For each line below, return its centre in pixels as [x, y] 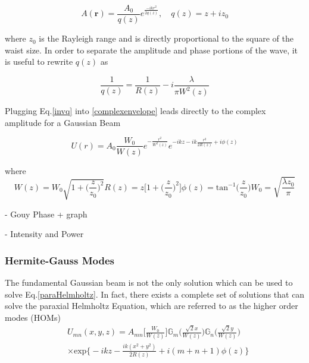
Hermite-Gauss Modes [60, 260]
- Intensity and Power [44, 234]
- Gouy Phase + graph [46, 214]
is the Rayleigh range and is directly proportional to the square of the [166, 38]
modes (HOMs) [33, 317]
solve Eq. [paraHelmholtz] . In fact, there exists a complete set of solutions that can [155, 294]
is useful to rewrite [39, 61]
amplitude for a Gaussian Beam [63, 122]
